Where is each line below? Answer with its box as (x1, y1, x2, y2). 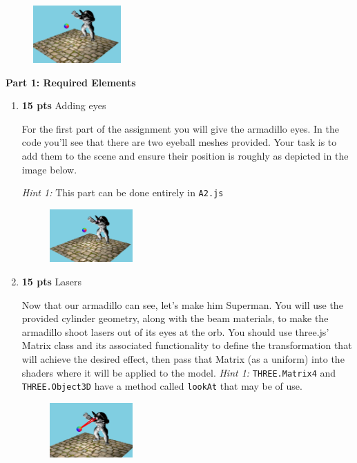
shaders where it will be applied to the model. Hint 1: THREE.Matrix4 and (21, 365, 336, 379)
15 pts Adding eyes (21, 98, 106, 113)
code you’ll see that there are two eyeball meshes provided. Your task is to (21, 135, 337, 149)
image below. (21, 162, 77, 176)
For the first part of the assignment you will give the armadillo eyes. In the (21, 121, 339, 135)
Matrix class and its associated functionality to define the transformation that (21, 338, 352, 352)
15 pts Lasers (21, 274, 81, 289)
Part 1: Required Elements (6, 75, 136, 89)
